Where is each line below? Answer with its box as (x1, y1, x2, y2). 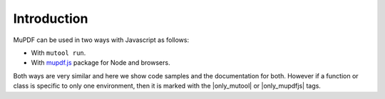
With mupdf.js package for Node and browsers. (31, 58, 170, 67)
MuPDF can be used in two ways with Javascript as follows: (13, 36, 190, 44)
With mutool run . (31, 48, 86, 57)
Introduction (13, 11, 88, 26)
